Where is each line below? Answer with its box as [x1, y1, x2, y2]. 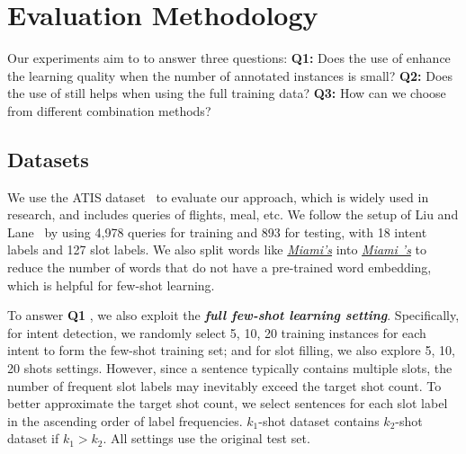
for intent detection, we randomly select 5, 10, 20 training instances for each [7, 323, 426, 342]
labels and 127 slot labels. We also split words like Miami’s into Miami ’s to [7, 240, 426, 259]
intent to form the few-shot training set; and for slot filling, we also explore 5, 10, [7, 341, 455, 360]
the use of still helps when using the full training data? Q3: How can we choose [7, 84, 446, 102]
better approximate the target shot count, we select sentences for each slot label [7, 394, 448, 413]
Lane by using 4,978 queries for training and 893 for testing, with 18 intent [7, 222, 427, 241]
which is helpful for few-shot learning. [7, 275, 215, 294]
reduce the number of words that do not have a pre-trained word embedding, [7, 258, 432, 277]
